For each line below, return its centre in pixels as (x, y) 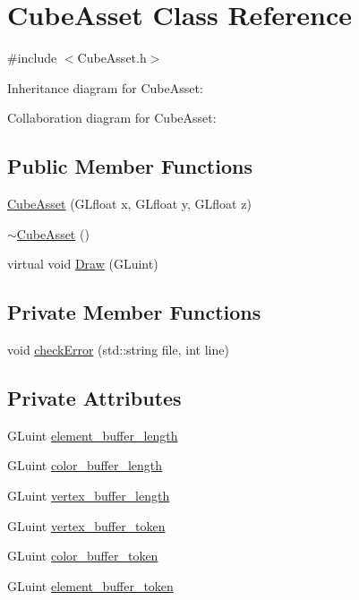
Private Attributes (94, 398)
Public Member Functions (130, 166)
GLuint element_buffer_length (93, 435)
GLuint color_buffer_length (85, 465)
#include (32, 58)
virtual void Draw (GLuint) (83, 264)
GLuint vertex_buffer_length (89, 496)
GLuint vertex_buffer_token (86, 525)
